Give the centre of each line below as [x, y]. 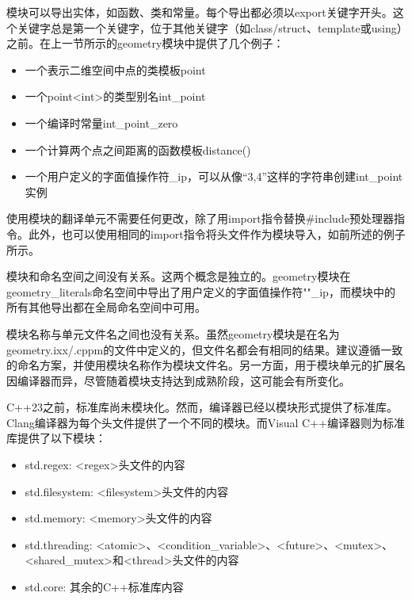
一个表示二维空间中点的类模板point [115, 69]
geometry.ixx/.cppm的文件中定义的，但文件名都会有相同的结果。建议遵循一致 [205, 349]
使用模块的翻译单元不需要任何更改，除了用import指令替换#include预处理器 [200, 218]
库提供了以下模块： [56, 438]
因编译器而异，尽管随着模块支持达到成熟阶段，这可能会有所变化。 [178, 380]
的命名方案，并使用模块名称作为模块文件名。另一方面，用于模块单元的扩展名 [206, 365]
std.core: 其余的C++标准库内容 [104, 587]
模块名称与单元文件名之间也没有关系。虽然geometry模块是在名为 [173, 333]
